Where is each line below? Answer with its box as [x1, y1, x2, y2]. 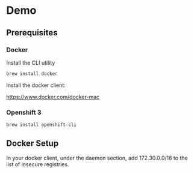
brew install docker [6, 70, 58, 77]
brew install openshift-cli [6, 122, 77, 128]
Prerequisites [6, 28, 58, 38]
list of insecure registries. [6, 160, 69, 168]
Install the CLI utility [6, 59, 55, 66]
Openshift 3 [6, 108, 42, 116]
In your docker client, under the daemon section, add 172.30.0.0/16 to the [6, 154, 188, 161]
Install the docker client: [6, 82, 66, 89]
